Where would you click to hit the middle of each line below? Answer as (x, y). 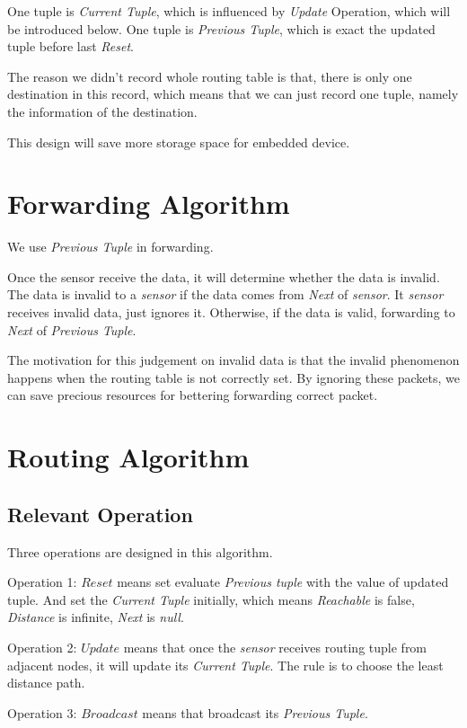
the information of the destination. (102, 111)
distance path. (46, 683)
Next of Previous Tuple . (72, 329)
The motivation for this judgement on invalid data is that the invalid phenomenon (233, 360)
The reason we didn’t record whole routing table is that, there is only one (210, 76)
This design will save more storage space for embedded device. (179, 142)
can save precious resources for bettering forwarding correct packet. (193, 395)
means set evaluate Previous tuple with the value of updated (283, 582)
